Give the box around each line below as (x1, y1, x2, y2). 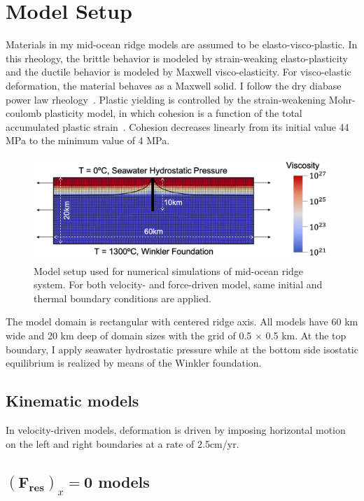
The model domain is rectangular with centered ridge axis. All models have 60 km (6, 314, 358, 329)
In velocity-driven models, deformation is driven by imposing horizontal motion (6, 423, 346, 437)
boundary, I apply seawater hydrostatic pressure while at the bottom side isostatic (6, 341, 358, 356)
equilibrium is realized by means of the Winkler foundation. (6, 355, 262, 370)
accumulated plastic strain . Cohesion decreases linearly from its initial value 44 (6, 119, 349, 134)
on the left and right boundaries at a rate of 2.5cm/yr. (6, 436, 239, 451)
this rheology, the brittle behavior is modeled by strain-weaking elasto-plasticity (6, 50, 349, 65)
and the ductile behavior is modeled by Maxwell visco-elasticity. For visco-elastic (6, 64, 351, 79)
